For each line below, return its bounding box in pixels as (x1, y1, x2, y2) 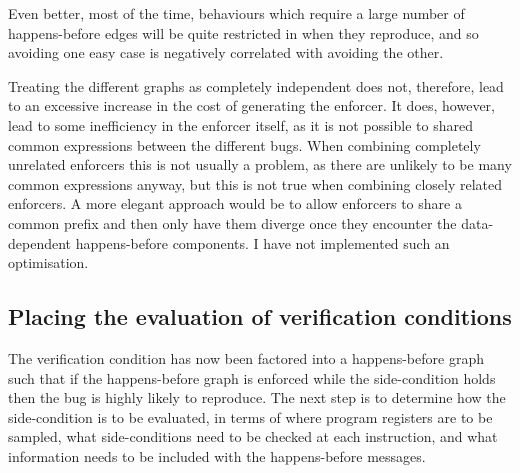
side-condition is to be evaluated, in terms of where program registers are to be (8, 406, 493, 427)
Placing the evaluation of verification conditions (8, 301, 512, 332)
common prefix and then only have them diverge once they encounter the (8, 212, 457, 233)
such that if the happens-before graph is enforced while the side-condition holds (8, 367, 496, 388)
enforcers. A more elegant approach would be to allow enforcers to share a (8, 193, 462, 214)
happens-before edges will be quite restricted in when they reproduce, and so (8, 22, 479, 43)
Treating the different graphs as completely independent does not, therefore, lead (8, 75, 504, 96)
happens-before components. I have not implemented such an (75, 232, 450, 253)
